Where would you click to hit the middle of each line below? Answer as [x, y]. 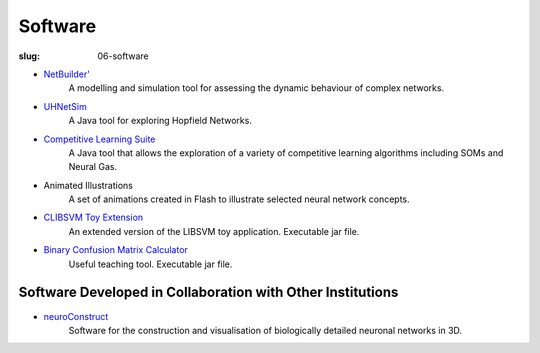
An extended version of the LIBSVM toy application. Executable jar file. [214, 231]
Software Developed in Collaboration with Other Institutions [208, 292]
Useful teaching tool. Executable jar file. [150, 264]
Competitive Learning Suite [99, 139]
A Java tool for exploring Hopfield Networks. [160, 121]
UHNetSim [65, 106]
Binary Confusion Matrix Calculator [116, 250]
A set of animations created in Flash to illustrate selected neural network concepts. [239, 199]
